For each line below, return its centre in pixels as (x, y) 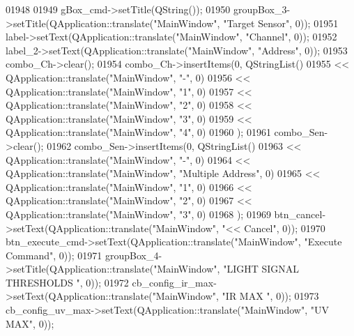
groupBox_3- (262, 9)
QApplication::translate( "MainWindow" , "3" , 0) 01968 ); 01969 (138, 214)
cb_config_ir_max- (174, 282)
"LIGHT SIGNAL (261, 269)
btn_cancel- (300, 214)
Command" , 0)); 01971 (54, 255)
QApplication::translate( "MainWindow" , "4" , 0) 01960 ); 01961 (138, 132)
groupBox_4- (133, 255)
